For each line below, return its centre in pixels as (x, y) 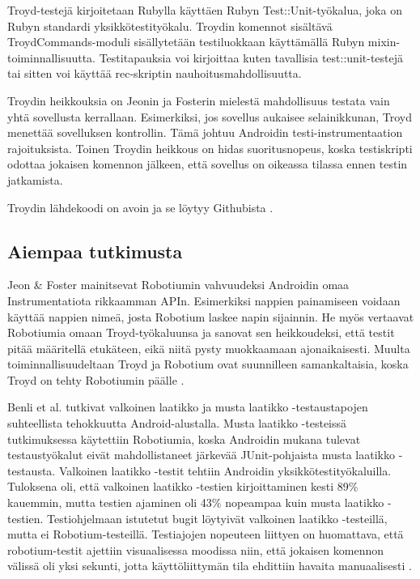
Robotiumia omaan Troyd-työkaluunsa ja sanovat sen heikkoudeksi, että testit (201, 332)
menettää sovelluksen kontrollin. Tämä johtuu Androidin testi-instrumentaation (205, 132)
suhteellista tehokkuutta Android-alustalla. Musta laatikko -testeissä (177, 423)
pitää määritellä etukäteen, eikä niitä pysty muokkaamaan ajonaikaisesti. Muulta (209, 348)
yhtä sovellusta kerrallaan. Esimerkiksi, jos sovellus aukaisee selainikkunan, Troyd (210, 116)
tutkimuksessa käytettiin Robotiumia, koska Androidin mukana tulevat (184, 439)
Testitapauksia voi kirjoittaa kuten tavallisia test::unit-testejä (251, 57)
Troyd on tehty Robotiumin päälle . (96, 379)
